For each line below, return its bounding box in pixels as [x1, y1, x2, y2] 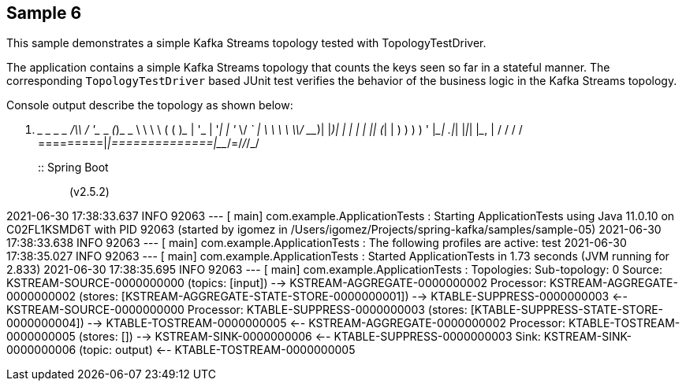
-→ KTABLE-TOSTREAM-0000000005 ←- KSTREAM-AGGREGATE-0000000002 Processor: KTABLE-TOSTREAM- [87, 316, 680, 330]
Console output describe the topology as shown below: [6, 98, 293, 112]
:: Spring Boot [38, 160, 109, 175]
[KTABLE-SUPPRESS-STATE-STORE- [470, 303, 664, 317]
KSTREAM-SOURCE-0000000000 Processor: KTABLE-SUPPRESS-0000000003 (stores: [6, 303, 468, 317]
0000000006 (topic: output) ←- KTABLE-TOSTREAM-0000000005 [6, 343, 356, 357]
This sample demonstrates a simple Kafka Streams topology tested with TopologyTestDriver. [6, 36, 487, 50]
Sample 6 [6, 3, 82, 23]
